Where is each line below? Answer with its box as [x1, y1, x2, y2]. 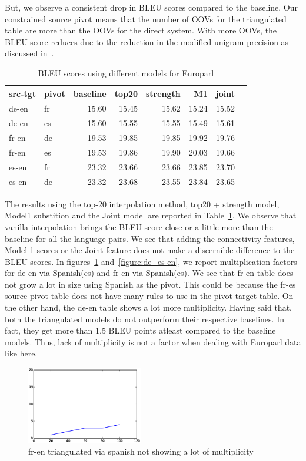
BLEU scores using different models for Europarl [38, 66, 214, 79]
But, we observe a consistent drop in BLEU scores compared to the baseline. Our [5, 1, 298, 13]
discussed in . [5, 47, 54, 59]
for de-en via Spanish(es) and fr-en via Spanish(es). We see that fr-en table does [5, 267, 294, 279]
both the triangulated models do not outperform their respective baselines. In [5, 312, 284, 325]
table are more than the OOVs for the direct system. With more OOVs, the [5, 24, 277, 36]
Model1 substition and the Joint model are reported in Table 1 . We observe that [5, 209, 297, 221]
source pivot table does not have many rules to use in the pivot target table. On [5, 290, 294, 302]
